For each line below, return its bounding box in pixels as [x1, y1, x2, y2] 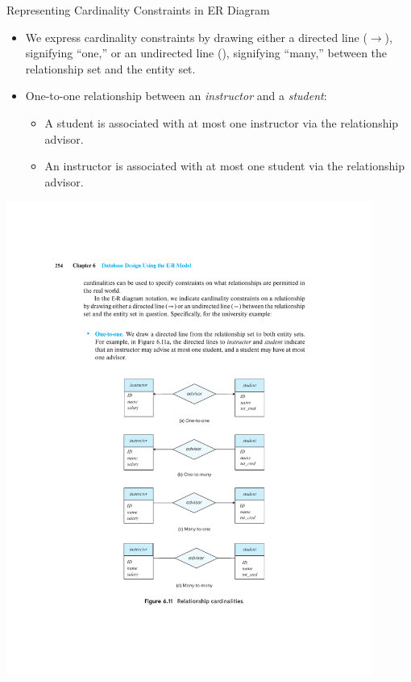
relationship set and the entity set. [25, 60, 196, 77]
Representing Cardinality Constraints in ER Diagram [6, 2, 270, 18]
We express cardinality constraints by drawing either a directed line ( [25, 28, 367, 45]
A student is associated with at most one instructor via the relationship [44, 114, 399, 131]
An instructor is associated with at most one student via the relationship [44, 157, 405, 174]
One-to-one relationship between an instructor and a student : [25, 87, 327, 104]
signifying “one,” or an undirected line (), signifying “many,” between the [25, 44, 388, 61]
